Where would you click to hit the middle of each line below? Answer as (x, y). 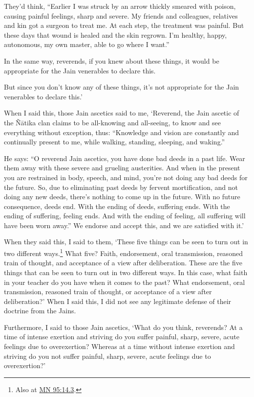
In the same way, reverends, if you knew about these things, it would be (112, 60)
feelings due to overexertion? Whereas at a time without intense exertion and (119, 346)
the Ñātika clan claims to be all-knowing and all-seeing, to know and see (112, 122)
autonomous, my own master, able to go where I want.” (87, 44)
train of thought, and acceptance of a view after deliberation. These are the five (123, 263)
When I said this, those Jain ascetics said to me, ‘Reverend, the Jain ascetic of (122, 113)
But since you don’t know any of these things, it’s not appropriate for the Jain (122, 87)
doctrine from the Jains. (40, 311)
